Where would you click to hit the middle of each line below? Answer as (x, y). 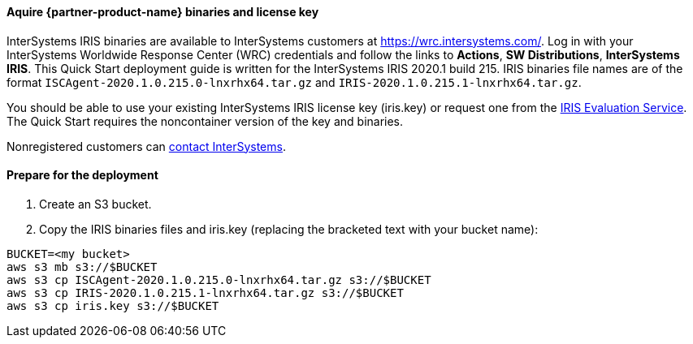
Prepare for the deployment (82, 175)
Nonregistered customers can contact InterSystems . (146, 146)
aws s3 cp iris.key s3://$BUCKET (113, 305)
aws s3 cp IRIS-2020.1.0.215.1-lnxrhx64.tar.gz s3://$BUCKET (205, 292)
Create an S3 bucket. (95, 204)
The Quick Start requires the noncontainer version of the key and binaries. (205, 121)
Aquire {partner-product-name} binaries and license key (163, 12)
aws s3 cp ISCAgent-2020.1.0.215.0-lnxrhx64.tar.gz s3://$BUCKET (219, 279)
